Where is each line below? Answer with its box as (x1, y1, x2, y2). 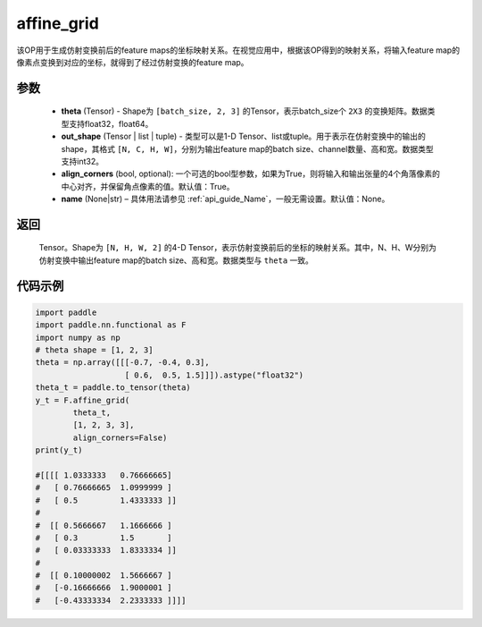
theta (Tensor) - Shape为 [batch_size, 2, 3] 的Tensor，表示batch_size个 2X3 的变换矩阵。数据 (61, 106, 428, 116)
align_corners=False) (72, 432, 168, 443)
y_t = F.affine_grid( (35, 394, 130, 405)
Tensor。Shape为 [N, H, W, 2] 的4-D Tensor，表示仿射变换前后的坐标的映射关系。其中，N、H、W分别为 (38, 242, 437, 253)
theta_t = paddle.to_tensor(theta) (35, 383, 191, 393)
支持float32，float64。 (68, 118, 154, 129)
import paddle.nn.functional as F (35, 320, 187, 330)
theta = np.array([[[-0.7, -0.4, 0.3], (35, 358, 210, 368)
